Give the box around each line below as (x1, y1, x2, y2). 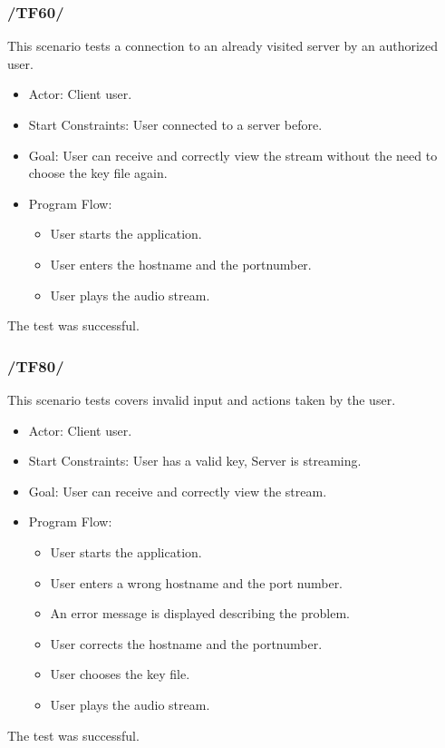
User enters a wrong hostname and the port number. (50, 573, 343, 592)
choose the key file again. (28, 163, 168, 182)
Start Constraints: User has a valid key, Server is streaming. (28, 451, 362, 470)
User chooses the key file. (50, 664, 190, 684)
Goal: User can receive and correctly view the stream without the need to (28, 145, 438, 164)
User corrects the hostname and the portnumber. (50, 634, 323, 653)
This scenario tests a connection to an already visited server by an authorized (7, 36, 439, 55)
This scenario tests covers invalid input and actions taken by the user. (7, 389, 396, 408)
